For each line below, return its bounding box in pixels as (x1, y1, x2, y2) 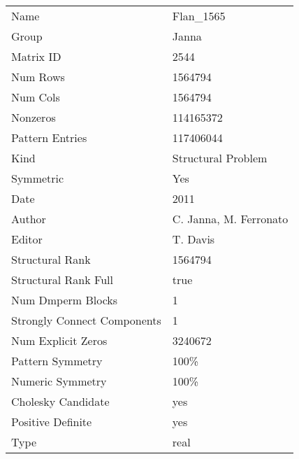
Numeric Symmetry (11, 373, 107, 389)
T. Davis (172, 231, 215, 247)
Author (11, 211, 46, 227)
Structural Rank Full (11, 271, 113, 288)
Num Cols (11, 89, 60, 105)
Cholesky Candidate (11, 393, 110, 409)
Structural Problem (172, 150, 268, 166)
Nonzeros (11, 109, 56, 125)
